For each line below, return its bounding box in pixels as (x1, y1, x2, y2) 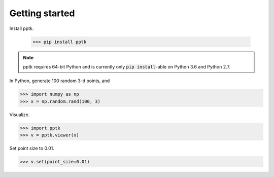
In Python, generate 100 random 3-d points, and (9, 78, 110, 84)
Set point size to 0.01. (9, 145, 54, 152)
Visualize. (9, 112, 30, 118)
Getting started (9, 8, 75, 19)
